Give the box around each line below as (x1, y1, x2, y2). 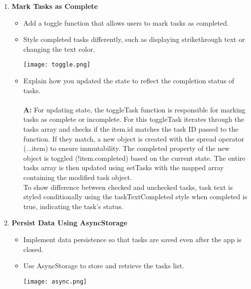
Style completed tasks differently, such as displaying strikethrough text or (23, 34, 245, 44)
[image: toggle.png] (23, 61, 91, 69)
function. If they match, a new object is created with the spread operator (23, 133, 244, 144)
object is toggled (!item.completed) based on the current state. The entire (23, 152, 246, 163)
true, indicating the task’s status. (23, 201, 124, 211)
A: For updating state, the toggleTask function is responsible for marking (23, 104, 246, 114)
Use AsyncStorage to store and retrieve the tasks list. (23, 260, 185, 271)
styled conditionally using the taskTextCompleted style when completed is (23, 191, 248, 202)
